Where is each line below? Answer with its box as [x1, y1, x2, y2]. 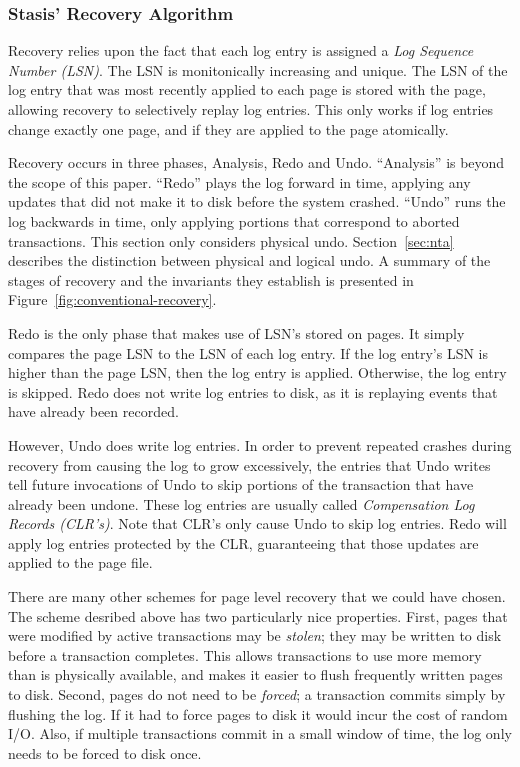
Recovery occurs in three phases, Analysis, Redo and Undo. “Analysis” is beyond [8, 152, 505, 173]
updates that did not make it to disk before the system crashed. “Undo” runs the [8, 191, 506, 212]
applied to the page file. [8, 552, 153, 573]
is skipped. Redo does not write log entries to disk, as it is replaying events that [8, 381, 498, 402]
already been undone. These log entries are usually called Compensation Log [8, 493, 475, 514]
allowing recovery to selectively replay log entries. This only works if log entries [8, 99, 494, 119]
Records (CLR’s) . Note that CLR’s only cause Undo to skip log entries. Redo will [8, 513, 507, 534]
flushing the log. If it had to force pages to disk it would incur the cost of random [8, 703, 508, 724]
